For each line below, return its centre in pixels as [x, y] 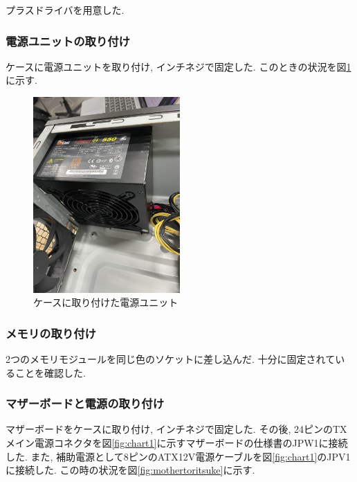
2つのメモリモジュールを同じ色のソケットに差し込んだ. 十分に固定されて [171, 359]
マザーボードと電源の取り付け [85, 403]
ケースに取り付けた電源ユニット [106, 302]
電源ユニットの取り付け [68, 41]
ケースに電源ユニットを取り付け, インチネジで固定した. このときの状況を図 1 [178, 66]
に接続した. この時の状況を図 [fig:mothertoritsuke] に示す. [130, 470]
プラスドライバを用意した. [65, 10]
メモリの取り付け [51, 333]
